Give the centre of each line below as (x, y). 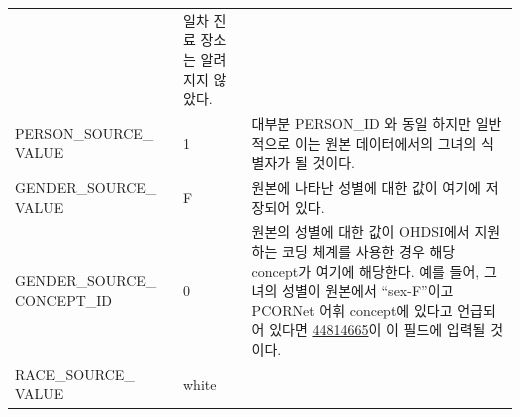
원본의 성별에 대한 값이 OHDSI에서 (360, 231)
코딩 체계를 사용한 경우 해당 (369, 251)
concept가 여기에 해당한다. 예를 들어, (365, 270)
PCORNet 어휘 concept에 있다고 (352, 309)
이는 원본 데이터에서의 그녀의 (385, 142)
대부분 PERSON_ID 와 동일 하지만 (361, 122)
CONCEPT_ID (64, 300)
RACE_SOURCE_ (75, 373)
